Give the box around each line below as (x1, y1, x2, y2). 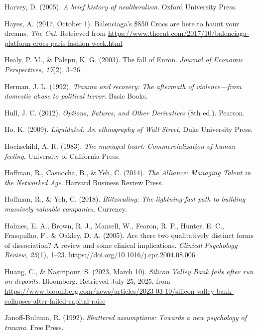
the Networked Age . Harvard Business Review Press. (4, 177, 163, 187)
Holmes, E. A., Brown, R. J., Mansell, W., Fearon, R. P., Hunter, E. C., (4, 220, 224, 230)
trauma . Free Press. (4, 322, 64, 332)
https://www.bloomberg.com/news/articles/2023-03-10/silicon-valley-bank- (4, 286, 234, 296)
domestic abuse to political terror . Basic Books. (4, 91, 148, 101)
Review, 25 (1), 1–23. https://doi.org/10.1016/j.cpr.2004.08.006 (4, 249, 195, 260)
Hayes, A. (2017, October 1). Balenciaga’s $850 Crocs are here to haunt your (4, 18, 239, 28)
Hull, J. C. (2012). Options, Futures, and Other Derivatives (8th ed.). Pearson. (4, 107, 245, 117)
